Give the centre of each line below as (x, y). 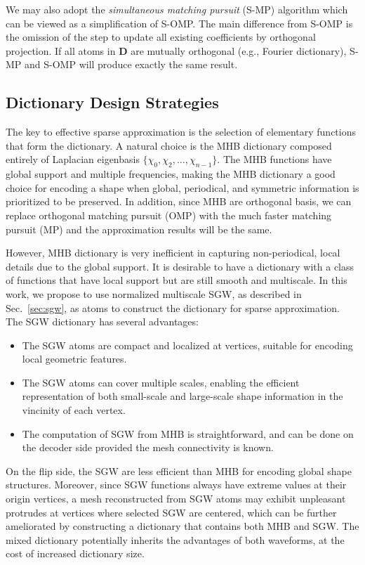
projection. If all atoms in (61, 50)
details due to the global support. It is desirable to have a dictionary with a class (180, 266)
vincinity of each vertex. (74, 410)
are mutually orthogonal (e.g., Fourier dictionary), (239, 50)
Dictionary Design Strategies (112, 102)
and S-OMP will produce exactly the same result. (131, 64)
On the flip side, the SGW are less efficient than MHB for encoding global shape (179, 470)
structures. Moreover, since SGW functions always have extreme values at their (176, 485)
